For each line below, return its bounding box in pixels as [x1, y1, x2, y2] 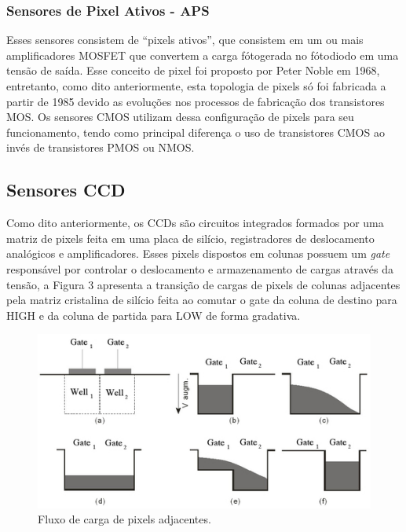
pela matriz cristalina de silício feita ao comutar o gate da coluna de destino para [6, 292, 397, 308]
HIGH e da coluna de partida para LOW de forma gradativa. [6, 306, 301, 323]
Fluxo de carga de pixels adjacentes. [38, 511, 211, 527]
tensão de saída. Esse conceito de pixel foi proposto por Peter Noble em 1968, [6, 62, 380, 79]
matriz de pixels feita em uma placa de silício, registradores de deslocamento [6, 229, 375, 246]
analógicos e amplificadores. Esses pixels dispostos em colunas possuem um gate [6, 245, 390, 262]
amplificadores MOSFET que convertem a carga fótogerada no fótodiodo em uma [6, 46, 399, 63]
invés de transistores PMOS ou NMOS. [6, 139, 195, 156]
